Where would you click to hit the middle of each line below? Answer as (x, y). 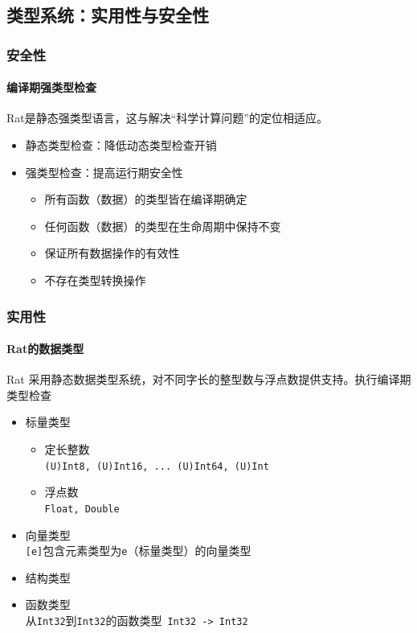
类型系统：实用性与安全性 (108, 15)
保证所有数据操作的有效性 (112, 253)
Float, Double (82, 509)
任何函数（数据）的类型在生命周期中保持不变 (163, 226)
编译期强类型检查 (51, 87)
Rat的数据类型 (45, 349)
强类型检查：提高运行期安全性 (104, 172)
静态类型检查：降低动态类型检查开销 (121, 145)
